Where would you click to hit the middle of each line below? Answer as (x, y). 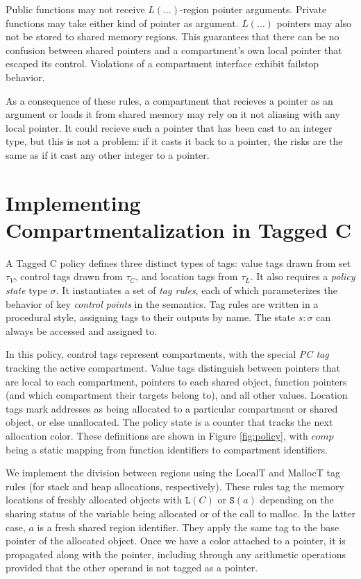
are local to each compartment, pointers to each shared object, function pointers (176, 381)
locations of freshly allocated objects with (94, 500)
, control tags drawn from (68, 276)
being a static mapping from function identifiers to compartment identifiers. (167, 449)
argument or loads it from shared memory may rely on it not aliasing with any (173, 114)
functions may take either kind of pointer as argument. (122, 23)
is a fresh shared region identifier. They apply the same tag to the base (188, 527)
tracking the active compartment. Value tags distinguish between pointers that (173, 368)
